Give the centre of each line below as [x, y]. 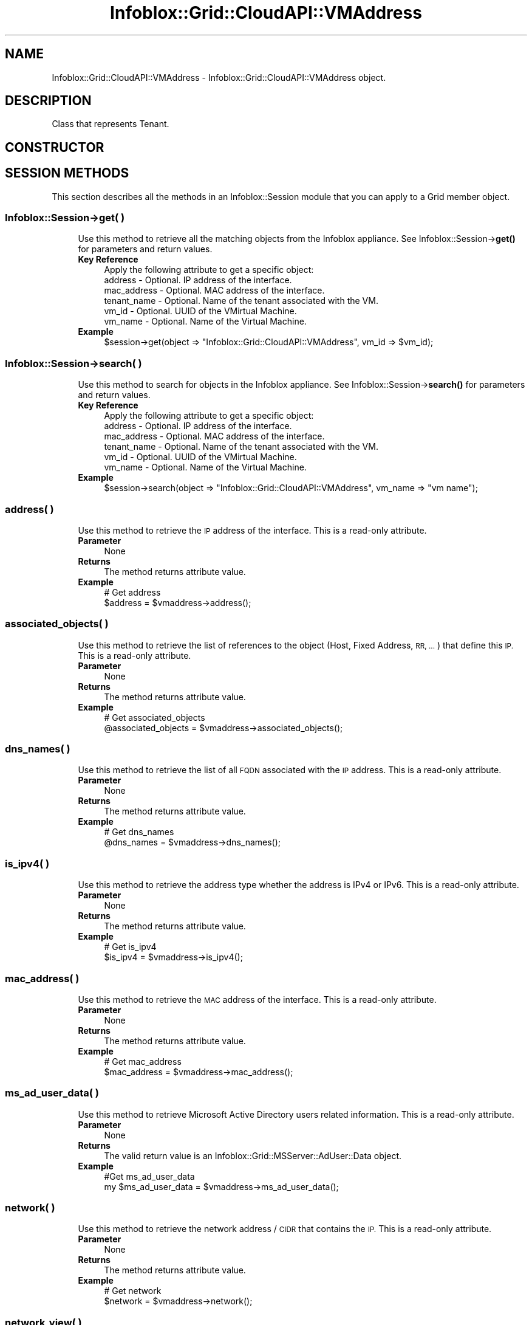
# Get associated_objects [155, 717]
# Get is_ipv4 [130, 947]
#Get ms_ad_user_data [149, 1176]
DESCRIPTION [48, 101]
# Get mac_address [143, 1061]
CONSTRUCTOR [55, 147]
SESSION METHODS [67, 173]
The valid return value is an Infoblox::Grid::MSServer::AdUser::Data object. [253, 1155]
